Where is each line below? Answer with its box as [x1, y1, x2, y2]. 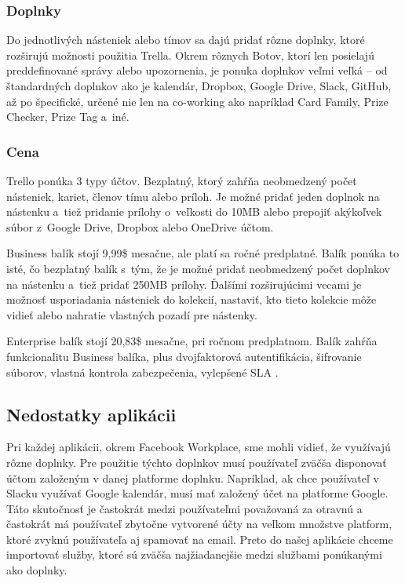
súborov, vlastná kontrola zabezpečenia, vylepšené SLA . [6, 363, 279, 380]
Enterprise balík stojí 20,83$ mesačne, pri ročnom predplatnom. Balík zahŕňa [6, 333, 378, 349]
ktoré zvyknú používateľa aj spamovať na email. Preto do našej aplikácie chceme [6, 530, 393, 547]
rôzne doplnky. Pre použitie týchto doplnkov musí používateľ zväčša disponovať [6, 454, 387, 470]
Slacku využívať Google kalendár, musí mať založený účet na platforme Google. [6, 485, 389, 501]
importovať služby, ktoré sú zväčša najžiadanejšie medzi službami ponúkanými [6, 546, 382, 563]
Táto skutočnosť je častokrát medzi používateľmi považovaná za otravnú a [6, 500, 363, 516]
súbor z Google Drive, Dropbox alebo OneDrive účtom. [6, 218, 274, 235]
